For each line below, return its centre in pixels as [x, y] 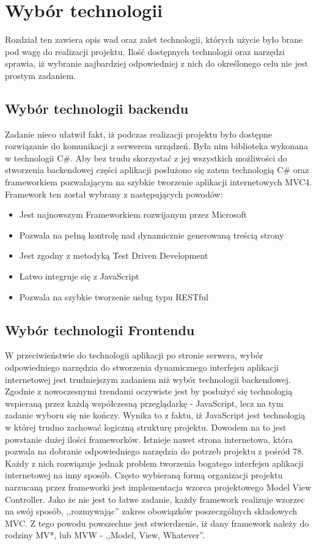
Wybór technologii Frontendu [100, 329]
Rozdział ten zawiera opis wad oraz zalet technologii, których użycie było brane [154, 39]
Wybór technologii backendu [97, 108]
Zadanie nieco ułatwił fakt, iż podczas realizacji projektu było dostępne [139, 134]
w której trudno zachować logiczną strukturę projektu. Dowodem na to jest [146, 427]
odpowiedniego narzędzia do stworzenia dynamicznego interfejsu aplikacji [142, 367]
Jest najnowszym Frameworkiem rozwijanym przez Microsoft [133, 214]
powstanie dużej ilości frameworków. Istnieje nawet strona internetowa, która [149, 439]
